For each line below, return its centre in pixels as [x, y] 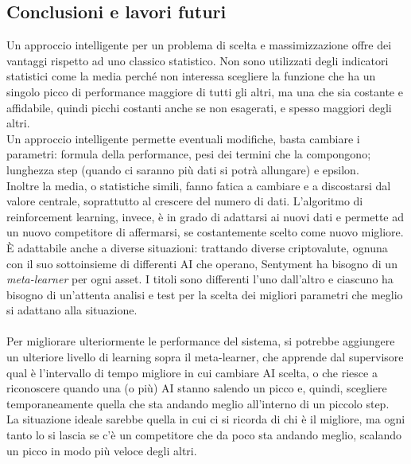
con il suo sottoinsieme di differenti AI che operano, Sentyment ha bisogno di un [202, 263]
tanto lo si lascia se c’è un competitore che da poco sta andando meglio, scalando [204, 435]
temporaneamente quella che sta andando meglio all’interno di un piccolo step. [198, 403]
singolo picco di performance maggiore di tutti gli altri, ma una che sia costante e [205, 91]
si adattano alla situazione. [72, 310]
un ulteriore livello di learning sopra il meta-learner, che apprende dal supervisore [205, 357]
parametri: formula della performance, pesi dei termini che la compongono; [189, 154]
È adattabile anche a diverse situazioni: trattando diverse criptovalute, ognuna [197, 247]
